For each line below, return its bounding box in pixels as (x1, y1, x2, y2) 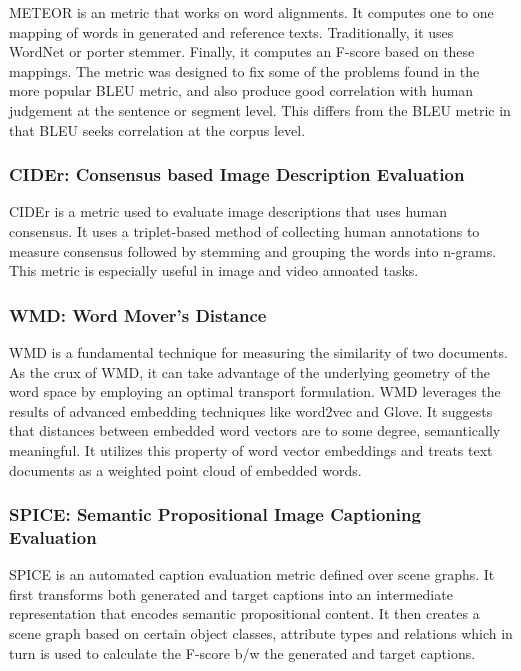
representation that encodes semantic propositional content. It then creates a (9, 603, 480, 624)
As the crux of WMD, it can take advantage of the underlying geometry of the (9, 361, 491, 382)
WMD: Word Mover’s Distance (9, 302, 267, 327)
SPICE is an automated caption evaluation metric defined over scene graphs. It (9, 564, 495, 585)
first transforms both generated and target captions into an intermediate (9, 583, 453, 604)
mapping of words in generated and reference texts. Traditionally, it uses (9, 21, 454, 42)
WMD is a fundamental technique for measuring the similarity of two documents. (9, 341, 508, 362)
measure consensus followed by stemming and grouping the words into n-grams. (9, 240, 497, 261)
